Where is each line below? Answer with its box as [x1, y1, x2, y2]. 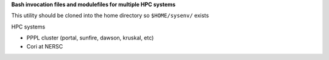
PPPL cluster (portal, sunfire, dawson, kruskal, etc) [26, 34, 154, 42]
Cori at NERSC [26, 42, 63, 50]
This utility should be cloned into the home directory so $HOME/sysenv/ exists [11, 12, 210, 19]
